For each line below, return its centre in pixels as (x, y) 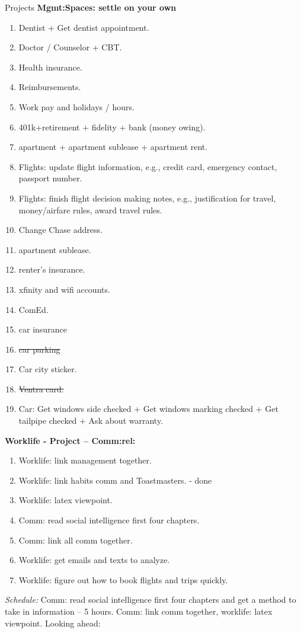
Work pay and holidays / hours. (76, 106)
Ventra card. (41, 389)
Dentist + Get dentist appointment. (84, 27)
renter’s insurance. (52, 269)
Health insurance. (50, 67)
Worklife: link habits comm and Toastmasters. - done (115, 480)
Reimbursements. (50, 87)
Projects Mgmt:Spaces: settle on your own (91, 7)
